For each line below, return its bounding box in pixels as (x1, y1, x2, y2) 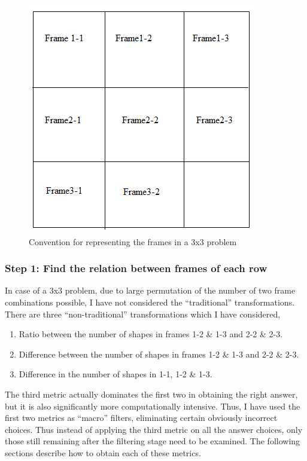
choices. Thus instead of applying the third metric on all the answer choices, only (5, 423, 303, 435)
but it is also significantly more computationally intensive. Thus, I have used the (5, 399, 300, 412)
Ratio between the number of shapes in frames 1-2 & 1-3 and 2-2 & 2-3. (19, 328, 283, 340)
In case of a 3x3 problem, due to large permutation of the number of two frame (5, 284, 296, 297)
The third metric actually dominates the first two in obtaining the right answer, (5, 387, 298, 400)
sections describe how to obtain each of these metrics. (5, 446, 201, 459)
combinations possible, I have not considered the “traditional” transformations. (5, 296, 295, 308)
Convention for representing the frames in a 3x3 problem (29, 235, 237, 248)
